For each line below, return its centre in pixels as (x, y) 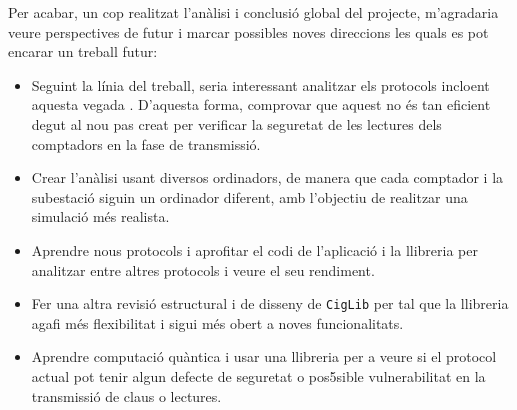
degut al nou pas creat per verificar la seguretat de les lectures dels (236, 123)
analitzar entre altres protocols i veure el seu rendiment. (203, 269)
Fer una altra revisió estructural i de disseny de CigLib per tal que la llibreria (270, 303)
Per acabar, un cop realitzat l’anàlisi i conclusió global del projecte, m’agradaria (253, 12)
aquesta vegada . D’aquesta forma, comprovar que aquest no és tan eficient (261, 104)
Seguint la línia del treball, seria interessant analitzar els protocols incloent (260, 84)
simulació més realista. (100, 216)
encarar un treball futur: (83, 51)
